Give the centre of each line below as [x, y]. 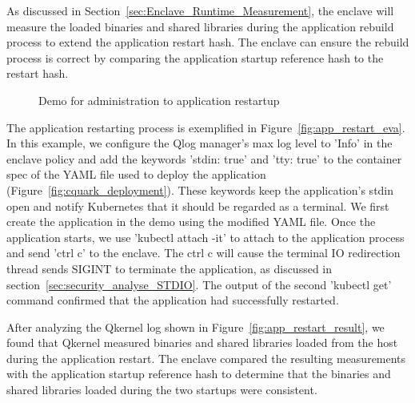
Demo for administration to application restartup [159, 100]
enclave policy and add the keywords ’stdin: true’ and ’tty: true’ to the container [204, 158]
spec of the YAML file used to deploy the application [136, 174]
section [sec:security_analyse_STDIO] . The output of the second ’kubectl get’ [199, 284]
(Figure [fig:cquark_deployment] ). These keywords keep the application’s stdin [200, 189]
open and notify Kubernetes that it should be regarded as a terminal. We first [198, 206]
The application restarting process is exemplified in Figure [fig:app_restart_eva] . [206, 127]
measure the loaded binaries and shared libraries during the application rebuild [200, 26]
